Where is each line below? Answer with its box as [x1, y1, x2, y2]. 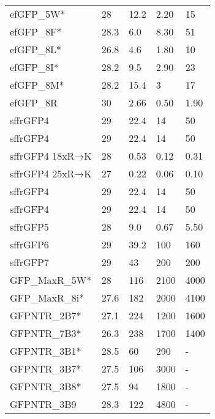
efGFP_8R [10, 95, 58, 109]
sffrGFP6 [10, 237, 49, 251]
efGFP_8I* [10, 60, 59, 74]
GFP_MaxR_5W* [10, 273, 92, 287]
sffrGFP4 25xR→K [10, 166, 92, 180]
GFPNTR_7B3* [10, 326, 81, 340]
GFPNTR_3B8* [10, 379, 81, 393]
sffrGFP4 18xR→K [10, 149, 92, 163]
